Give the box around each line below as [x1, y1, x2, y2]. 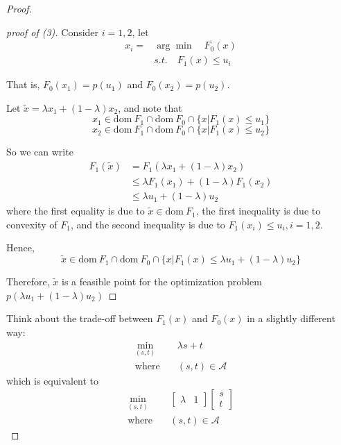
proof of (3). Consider [6, 24, 99, 39]
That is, [6, 77, 40, 92]
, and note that [118, 100, 182, 115]
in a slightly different [247, 311, 335, 326]
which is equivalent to [6, 373, 99, 387]
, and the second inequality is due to [70, 217, 225, 231]
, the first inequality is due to [195, 203, 321, 218]
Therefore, [6, 274, 50, 289]
